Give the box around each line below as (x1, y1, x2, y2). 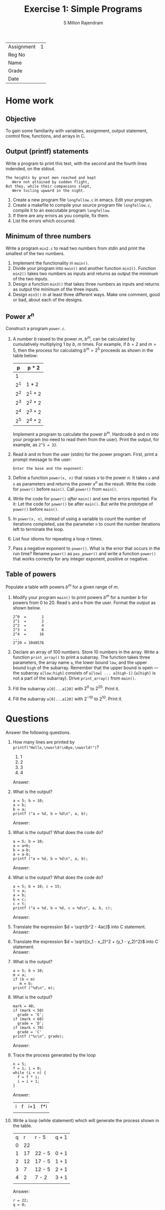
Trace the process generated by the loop (12, 1052, 96, 1058)
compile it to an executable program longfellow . (12, 207, 111, 213)
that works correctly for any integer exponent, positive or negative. (12, 556, 149, 562)
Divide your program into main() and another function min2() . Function (12, 265, 156, 271)
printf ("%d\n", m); (12, 985, 55, 990)
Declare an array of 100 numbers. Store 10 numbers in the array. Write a (12, 649, 159, 655)
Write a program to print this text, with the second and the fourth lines (5, 160, 147, 166)
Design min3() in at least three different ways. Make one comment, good (12, 291, 160, 297)
